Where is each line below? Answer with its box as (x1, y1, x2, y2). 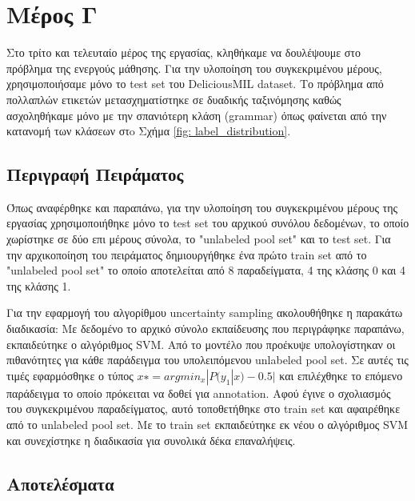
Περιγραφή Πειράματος (6, 162, 184, 186)
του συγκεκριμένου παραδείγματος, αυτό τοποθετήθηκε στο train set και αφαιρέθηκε (6, 400, 401, 417)
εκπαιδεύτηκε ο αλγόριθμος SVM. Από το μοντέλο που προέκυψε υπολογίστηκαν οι (6, 335, 396, 352)
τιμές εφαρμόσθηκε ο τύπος (6, 367, 134, 383)
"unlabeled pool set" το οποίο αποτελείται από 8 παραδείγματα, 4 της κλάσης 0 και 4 (6, 262, 406, 279)
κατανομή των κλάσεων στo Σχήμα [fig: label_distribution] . (6, 122, 291, 139)
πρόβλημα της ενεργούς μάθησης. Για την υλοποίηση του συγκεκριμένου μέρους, (6, 59, 382, 76)
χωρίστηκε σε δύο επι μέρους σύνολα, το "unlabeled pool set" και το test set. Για (6, 230, 391, 247)
